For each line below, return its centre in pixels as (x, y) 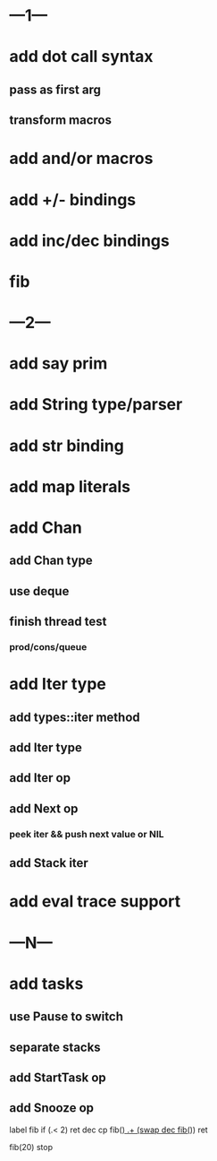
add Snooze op (52, 1108)
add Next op (44, 808)
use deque (39, 591)
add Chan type (51, 561)
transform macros (61, 121)
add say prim (58, 364)
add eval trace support (95, 901)
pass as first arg (55, 89)
